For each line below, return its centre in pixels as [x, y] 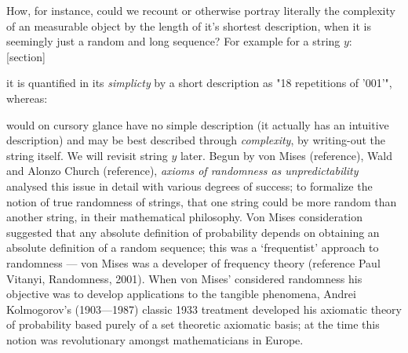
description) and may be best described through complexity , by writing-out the [196, 140]
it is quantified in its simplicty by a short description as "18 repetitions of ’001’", [199, 83]
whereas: [27, 98]
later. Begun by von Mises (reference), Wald [286, 155]
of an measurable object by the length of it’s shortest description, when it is [189, 25]
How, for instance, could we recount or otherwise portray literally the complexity [201, 10]
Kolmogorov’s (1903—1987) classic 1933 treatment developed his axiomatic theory [204, 309]
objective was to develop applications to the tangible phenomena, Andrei [181, 294]
